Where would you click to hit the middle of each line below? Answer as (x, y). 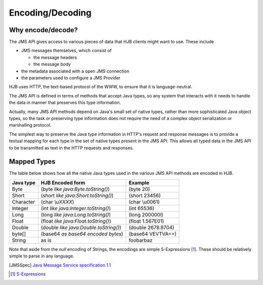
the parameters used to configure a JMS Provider (71, 78)
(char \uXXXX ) (57, 202)
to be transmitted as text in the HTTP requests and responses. (71, 148)
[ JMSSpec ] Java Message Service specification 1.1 (60, 265)
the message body (52, 64)
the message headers (55, 57)
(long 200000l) (146, 214)
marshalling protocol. (30, 125)
